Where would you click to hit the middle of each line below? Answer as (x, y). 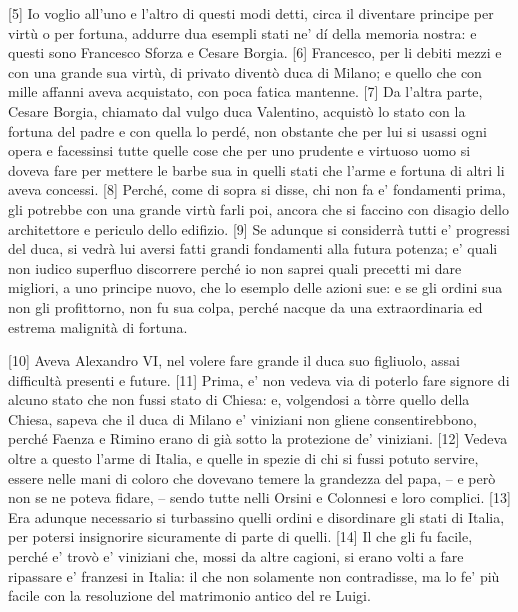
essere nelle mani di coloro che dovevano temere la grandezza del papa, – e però (252, 477)
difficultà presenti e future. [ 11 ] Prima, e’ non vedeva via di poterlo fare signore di (259, 379)
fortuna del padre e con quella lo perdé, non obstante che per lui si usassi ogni (247, 130)
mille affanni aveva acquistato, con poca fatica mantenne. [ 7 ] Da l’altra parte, (245, 91)
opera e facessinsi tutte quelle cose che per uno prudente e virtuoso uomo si (239, 150)
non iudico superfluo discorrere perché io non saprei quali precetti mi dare (235, 267)
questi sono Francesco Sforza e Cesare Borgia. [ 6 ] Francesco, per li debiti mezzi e (255, 52)
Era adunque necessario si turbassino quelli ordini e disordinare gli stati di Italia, (256, 516)
